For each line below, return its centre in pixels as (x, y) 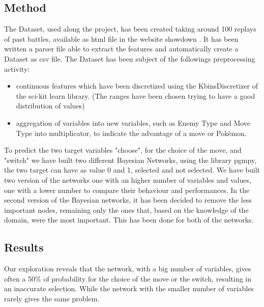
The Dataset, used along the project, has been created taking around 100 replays (130, 29)
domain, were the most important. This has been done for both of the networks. (129, 220)
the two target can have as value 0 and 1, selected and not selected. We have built (132, 170)
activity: (17, 68)
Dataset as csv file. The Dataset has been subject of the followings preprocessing (130, 58)
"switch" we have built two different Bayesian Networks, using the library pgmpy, (130, 160)
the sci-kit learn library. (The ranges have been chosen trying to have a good (136, 95)
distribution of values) (50, 106)
